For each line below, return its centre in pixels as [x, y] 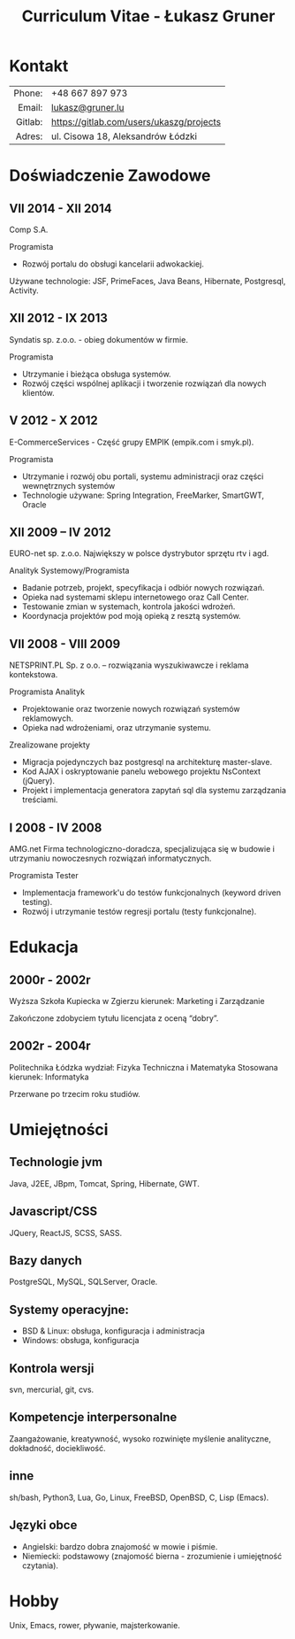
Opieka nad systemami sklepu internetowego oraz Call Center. [135, 597]
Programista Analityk [47, 692]
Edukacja [44, 947]
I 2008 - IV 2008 [56, 827]
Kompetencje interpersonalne [93, 1417]
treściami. [40, 800]
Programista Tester [44, 875]
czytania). [40, 1566]
